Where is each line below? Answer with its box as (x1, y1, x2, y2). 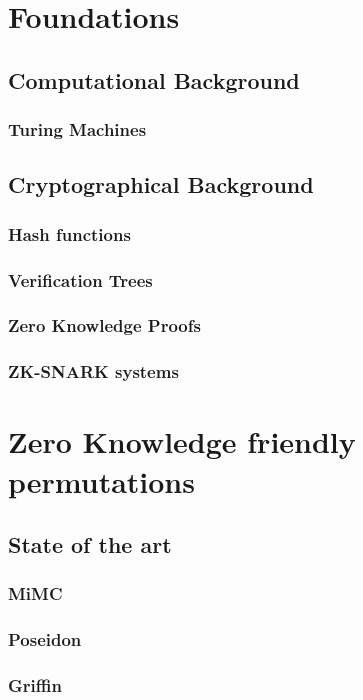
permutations (8, 460, 195, 501)
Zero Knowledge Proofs (8, 313, 201, 338)
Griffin (8, 673, 62, 698)
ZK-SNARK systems (8, 359, 179, 384)
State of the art (8, 529, 172, 560)
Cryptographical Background (8, 169, 314, 200)
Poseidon (8, 627, 82, 652)
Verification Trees (8, 267, 153, 292)
